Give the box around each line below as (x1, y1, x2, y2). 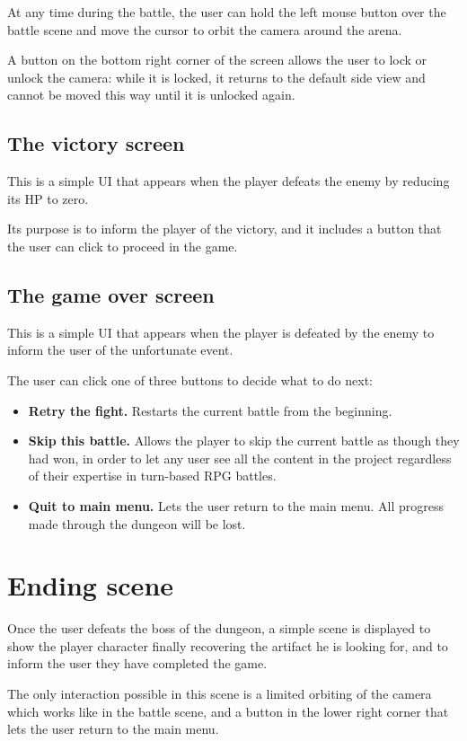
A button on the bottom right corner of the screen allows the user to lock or (7, 50, 427, 69)
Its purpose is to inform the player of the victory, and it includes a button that (7, 219, 442, 238)
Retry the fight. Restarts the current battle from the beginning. (28, 401, 392, 419)
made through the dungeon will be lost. (28, 514, 246, 533)
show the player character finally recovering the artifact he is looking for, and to (7, 636, 448, 655)
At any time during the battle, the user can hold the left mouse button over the (7, 3, 446, 21)
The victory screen (7, 129, 185, 157)
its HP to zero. (7, 189, 89, 207)
